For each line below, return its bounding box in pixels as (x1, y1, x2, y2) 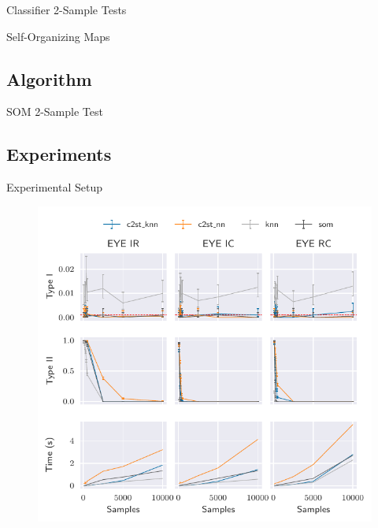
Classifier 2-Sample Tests (6, 2, 127, 17)
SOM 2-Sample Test (6, 103, 103, 120)
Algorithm (6, 66, 92, 91)
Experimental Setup (6, 179, 102, 195)
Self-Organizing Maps (6, 28, 110, 44)
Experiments (6, 142, 112, 166)
